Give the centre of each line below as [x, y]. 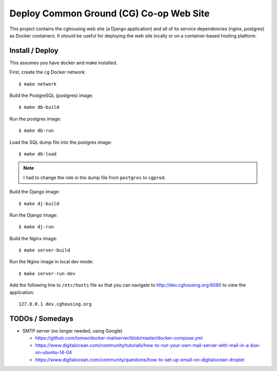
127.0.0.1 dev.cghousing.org [55, 304]
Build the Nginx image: [33, 238]
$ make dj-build [39, 203]
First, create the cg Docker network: [48, 72]
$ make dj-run [36, 227]
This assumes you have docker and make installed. [63, 63]
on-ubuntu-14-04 [54, 353]
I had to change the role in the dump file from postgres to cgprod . [95, 178]
